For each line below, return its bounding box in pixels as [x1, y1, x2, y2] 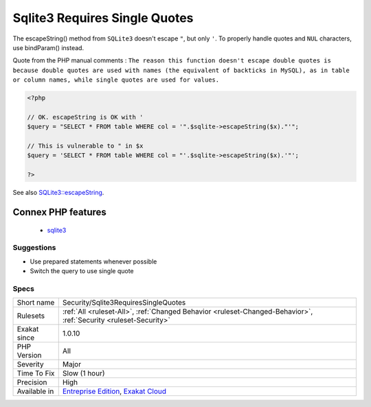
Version [16, 351, 42, 360]
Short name [16, 298, 55, 307]
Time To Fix [16, 369, 55, 378]
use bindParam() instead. [12, 43, 85, 51]
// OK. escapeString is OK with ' [27, 113, 144, 121]
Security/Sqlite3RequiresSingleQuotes [62, 298, 186, 307]
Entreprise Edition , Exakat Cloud [62, 386, 167, 396]
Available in [16, 386, 54, 396]
